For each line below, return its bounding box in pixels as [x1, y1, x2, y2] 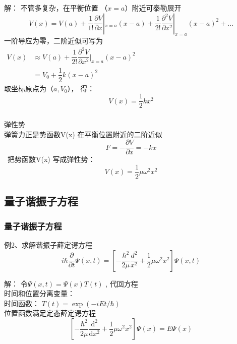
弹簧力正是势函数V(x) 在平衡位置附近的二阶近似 [4, 129, 162, 139]
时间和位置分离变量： [4, 288, 75, 299]
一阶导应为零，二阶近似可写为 [4, 35, 103, 46]
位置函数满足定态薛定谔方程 [4, 308, 96, 318]
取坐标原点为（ [4, 83, 53, 93]
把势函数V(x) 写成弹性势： [7, 154, 95, 164]
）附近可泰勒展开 [125, 2, 182, 13]
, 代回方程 [105, 278, 138, 289]
